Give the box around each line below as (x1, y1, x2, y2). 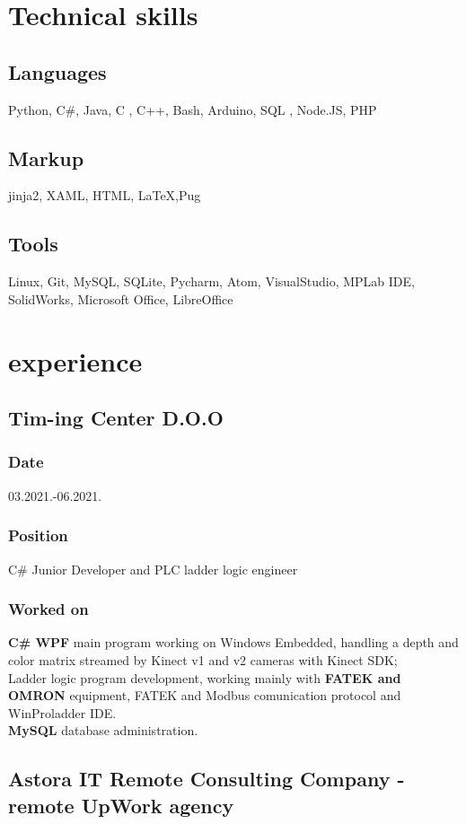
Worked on (8, 598, 89, 620)
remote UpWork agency (8, 791, 234, 819)
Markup (8, 144, 84, 171)
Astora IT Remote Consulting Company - (8, 765, 405, 793)
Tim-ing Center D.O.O (8, 404, 224, 432)
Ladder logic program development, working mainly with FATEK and (8, 668, 401, 687)
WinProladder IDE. (8, 703, 117, 722)
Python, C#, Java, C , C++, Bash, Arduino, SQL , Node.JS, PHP (8, 100, 377, 118)
